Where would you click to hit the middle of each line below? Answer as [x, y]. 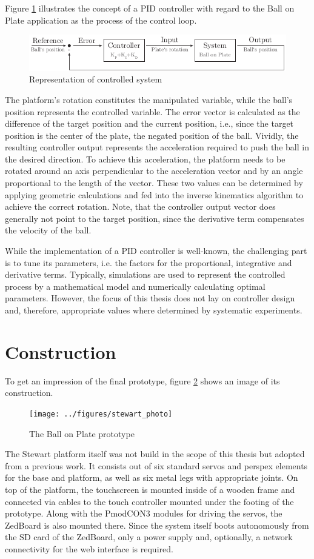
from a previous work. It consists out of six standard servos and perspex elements [156, 465]
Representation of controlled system [96, 79]
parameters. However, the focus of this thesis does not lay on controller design [150, 298]
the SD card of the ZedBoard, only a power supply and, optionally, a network [149, 537]
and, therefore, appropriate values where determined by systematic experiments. [154, 310]
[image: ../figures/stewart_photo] [101, 414]
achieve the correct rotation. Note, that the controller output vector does [140, 206]
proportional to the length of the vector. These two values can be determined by [154, 183]
